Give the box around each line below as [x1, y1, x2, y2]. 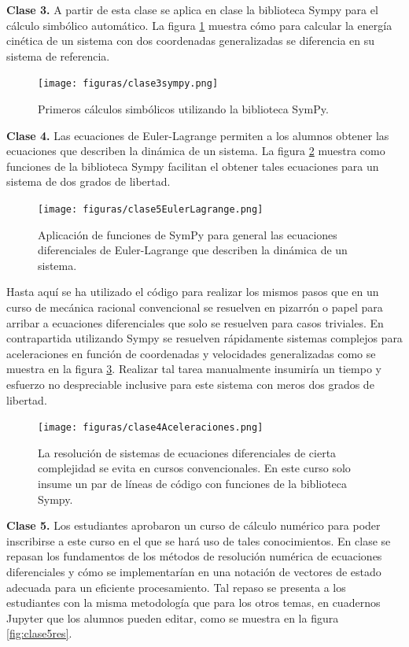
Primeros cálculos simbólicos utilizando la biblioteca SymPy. [38, 101, 329, 117]
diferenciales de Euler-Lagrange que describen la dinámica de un [38, 242, 348, 258]
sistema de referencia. [6, 47, 110, 64]
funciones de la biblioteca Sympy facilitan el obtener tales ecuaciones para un [6, 157, 379, 174]
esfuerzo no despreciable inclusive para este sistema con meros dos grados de [6, 376, 374, 392]
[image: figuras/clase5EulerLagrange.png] [38, 204, 263, 215]
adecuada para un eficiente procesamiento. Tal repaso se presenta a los [6, 579, 346, 595]
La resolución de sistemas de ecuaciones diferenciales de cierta [38, 444, 337, 460]
